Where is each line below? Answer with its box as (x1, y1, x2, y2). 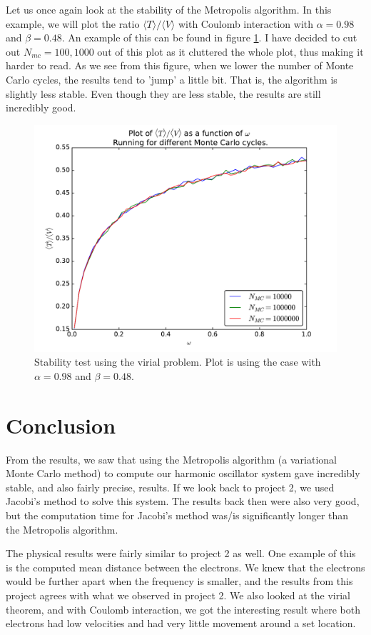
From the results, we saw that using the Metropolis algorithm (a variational (6, 451, 337, 466)
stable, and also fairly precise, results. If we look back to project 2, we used (6, 479, 335, 494)
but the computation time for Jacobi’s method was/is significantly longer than (6, 508, 349, 523)
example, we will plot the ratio (6, 16, 140, 31)
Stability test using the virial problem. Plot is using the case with (34, 354, 321, 369)
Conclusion (6, 410, 116, 439)
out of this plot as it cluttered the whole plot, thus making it (97, 44, 364, 59)
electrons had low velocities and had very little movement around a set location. (6, 616, 356, 631)
